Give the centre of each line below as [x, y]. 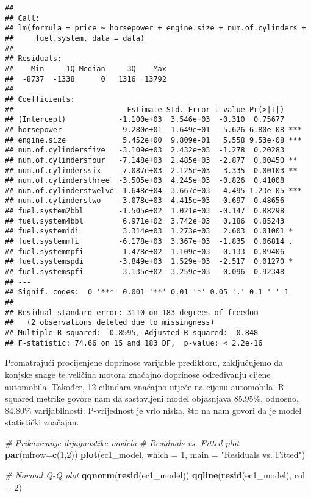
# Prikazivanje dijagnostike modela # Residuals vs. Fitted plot [122, 442]
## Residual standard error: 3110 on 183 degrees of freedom [132, 312]
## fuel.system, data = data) [75, 38]
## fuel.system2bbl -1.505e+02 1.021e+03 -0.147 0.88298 [145, 211]
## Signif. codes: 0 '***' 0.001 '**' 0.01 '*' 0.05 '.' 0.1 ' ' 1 [147, 292]
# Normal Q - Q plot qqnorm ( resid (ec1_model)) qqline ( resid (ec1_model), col [155, 475]
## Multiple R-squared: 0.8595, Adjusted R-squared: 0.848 [132, 333]
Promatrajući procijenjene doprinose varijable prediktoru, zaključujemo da [144, 362]
